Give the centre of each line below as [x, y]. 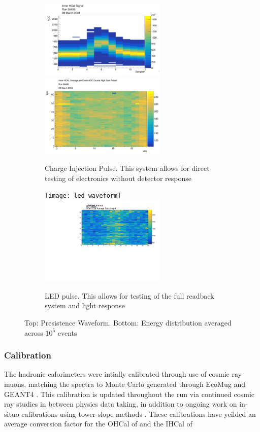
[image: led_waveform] [83, 196]
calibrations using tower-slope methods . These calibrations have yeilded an [139, 413]
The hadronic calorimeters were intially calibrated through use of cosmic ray [123, 374]
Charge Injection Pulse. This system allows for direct [127, 168]
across [34, 332]
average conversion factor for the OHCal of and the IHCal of [98, 424]
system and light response [85, 305]
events [67, 332]
